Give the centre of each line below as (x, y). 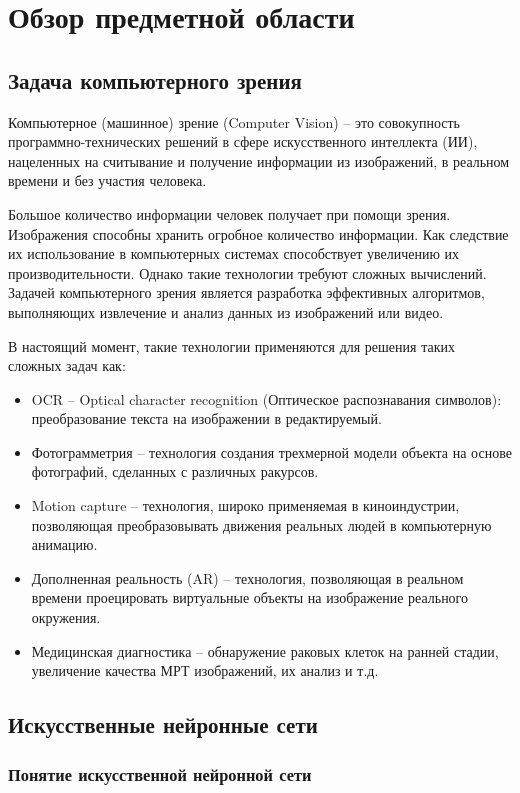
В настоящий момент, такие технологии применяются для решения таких (231, 345)
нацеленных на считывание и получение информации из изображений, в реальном (259, 160)
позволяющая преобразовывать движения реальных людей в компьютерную (261, 524)
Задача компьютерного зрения (155, 79)
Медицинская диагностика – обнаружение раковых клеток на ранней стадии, (265, 650)
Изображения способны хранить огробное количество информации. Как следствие (258, 233)
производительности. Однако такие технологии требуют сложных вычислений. (247, 272)
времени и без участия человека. (107, 180)
